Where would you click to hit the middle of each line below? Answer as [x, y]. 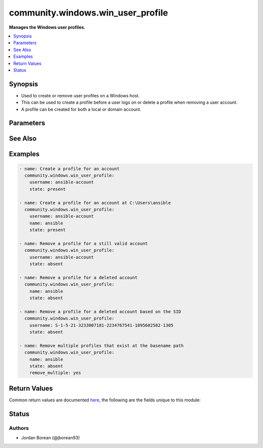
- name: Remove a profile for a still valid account [84, 243]
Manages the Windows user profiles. [47, 27]
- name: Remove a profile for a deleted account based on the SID [100, 312]
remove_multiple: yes [55, 373]
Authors [19, 428]
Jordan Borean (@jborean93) [50, 437]
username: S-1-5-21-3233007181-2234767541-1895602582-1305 [102, 325]
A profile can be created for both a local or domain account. [81, 109]
